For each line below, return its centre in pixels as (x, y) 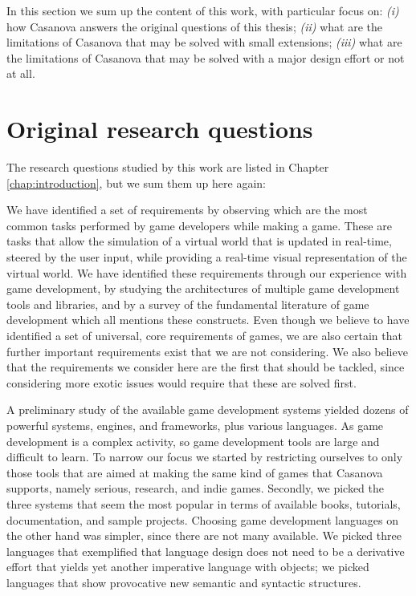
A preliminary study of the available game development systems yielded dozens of (208, 409)
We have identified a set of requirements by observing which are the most (187, 210)
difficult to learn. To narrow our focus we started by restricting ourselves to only (205, 457)
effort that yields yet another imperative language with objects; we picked (188, 567)
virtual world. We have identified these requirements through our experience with (207, 272)
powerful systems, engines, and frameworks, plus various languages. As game (195, 425)
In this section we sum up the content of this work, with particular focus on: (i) (203, 10)
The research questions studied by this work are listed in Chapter (168, 167)
